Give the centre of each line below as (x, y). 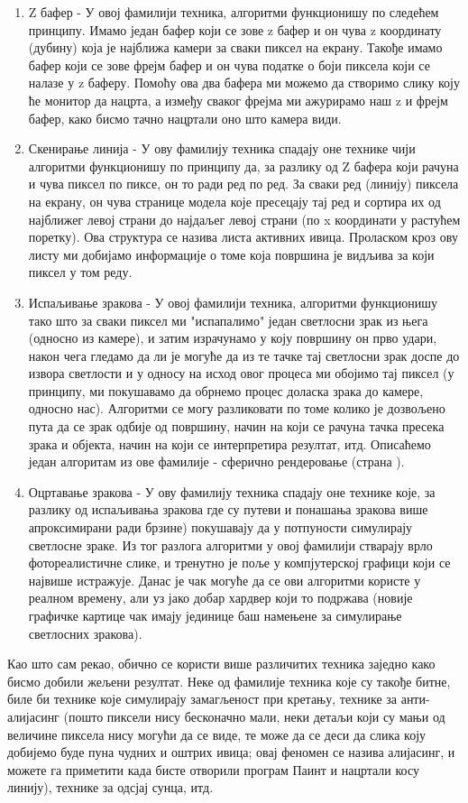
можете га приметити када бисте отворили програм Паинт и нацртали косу (213, 769)
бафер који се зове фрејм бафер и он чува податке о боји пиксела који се (229, 65)
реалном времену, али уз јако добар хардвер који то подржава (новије (220, 598)
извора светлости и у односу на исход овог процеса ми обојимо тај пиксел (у (241, 373)
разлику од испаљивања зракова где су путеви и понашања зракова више (228, 509)
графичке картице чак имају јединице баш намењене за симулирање (215, 615)
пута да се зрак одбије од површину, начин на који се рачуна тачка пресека (236, 426)
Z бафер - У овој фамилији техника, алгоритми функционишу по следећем (234, 12)
